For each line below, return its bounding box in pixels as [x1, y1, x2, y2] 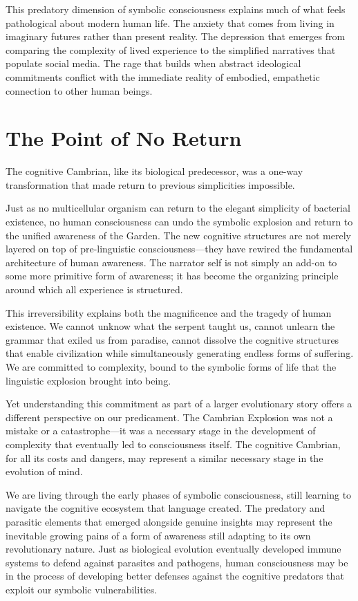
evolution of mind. [6, 464, 83, 479]
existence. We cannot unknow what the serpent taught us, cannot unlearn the [6, 319, 335, 333]
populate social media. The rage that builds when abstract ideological [6, 56, 301, 71]
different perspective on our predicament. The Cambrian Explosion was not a [6, 409, 333, 424]
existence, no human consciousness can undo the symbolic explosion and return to [6, 214, 353, 229]
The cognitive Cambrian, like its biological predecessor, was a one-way [6, 164, 303, 178]
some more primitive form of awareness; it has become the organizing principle [6, 268, 339, 283]
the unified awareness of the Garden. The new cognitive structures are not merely [6, 228, 351, 242]
